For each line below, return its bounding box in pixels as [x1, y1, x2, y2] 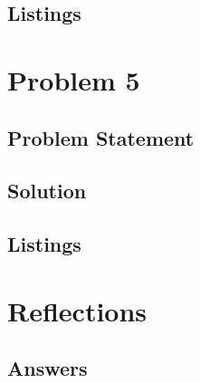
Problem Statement [7, 123, 195, 151]
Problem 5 [7, 61, 140, 98]
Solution [7, 177, 87, 205]
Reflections [7, 292, 148, 329]
